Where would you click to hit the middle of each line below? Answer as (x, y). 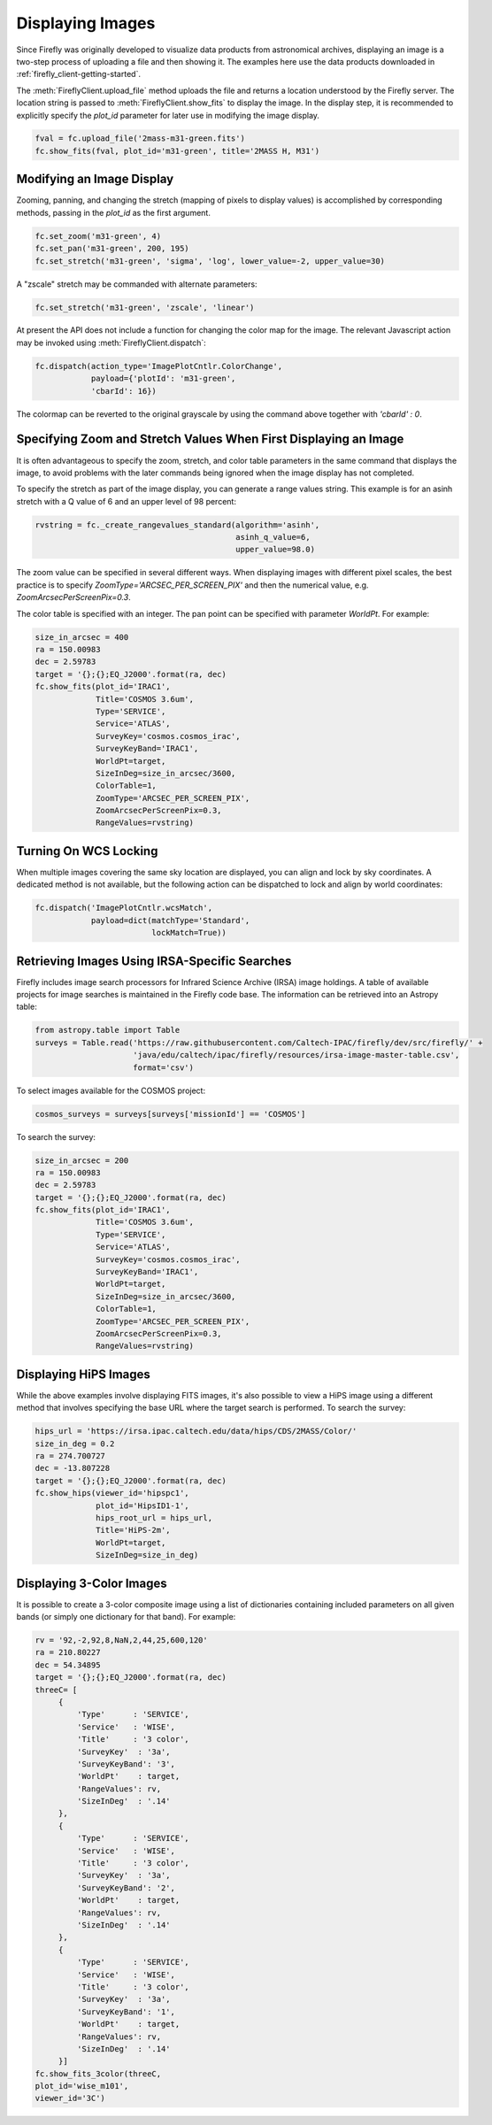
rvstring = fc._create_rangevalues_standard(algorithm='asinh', (177, 525)
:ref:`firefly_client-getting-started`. (79, 74)
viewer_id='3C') (70, 2098)
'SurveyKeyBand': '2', (126, 1888)
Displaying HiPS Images (83, 1374)
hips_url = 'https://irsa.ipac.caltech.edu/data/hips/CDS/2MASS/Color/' (196, 1431)
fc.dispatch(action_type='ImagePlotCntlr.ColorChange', (159, 366)
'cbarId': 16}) (123, 391)
